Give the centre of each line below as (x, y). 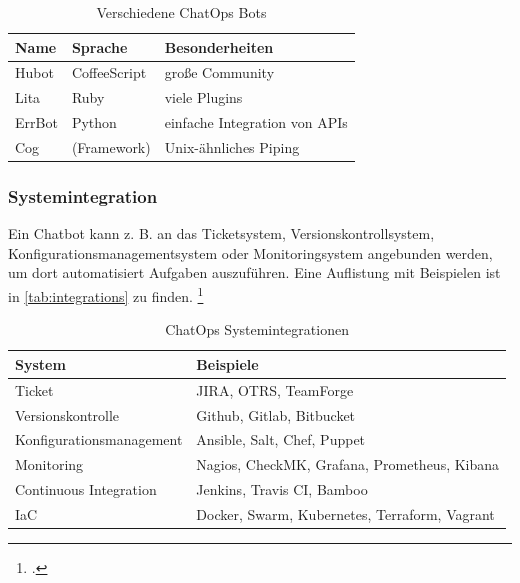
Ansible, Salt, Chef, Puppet (281, 439)
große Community (219, 72)
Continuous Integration (86, 489)
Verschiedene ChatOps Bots (181, 12)
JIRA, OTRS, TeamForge (275, 389)
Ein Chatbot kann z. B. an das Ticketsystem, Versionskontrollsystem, (221, 233)
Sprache (99, 46)
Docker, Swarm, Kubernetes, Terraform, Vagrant (345, 513)
